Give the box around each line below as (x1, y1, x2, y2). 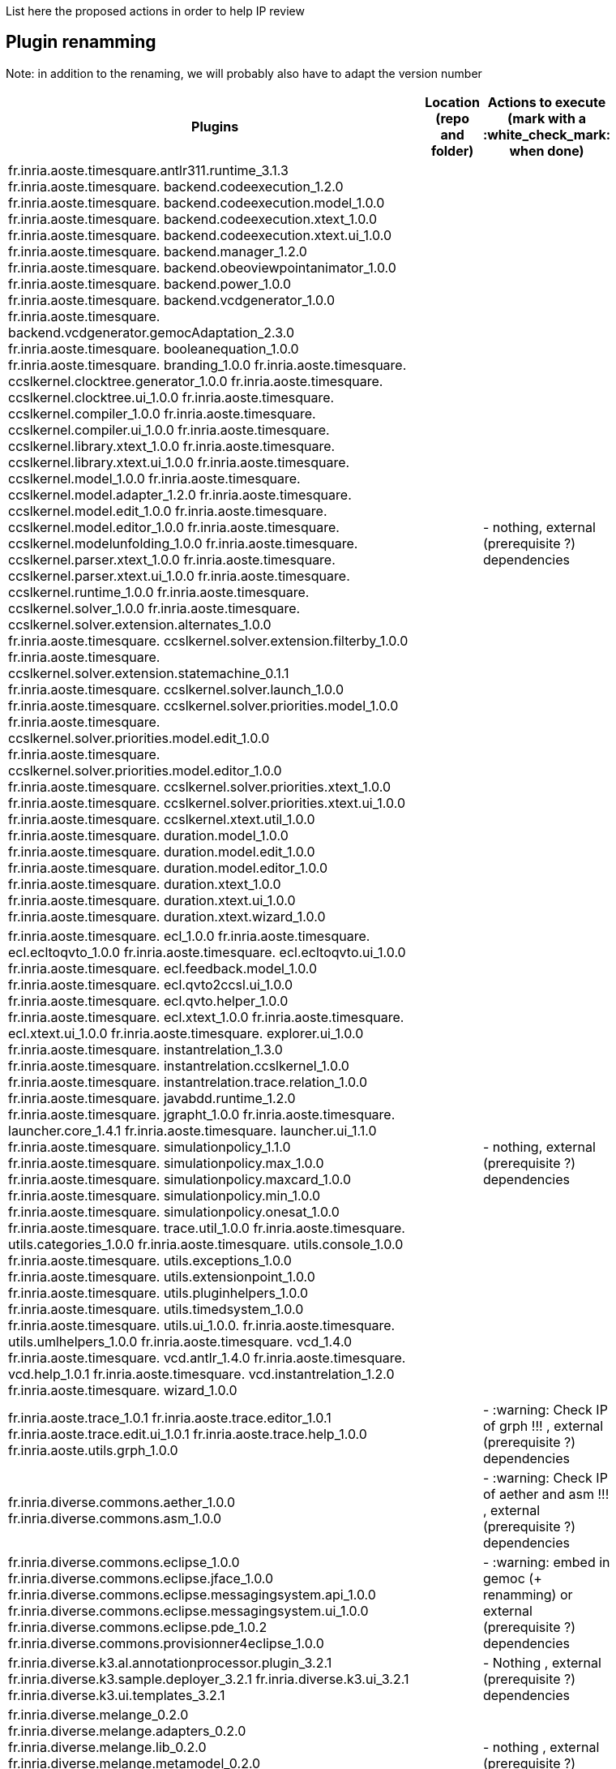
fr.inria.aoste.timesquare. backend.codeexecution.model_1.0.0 (8, 194, 385, 211)
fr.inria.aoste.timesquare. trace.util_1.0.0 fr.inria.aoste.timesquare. (8, 1219, 405, 1236)
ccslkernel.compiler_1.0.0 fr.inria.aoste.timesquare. (8, 405, 316, 422)
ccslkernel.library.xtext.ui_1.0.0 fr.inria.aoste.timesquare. (8, 453, 350, 470)
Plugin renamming (6, 32, 156, 53)
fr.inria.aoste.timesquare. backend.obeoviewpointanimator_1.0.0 (8, 259, 396, 276)
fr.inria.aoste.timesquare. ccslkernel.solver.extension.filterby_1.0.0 (8, 632, 409, 649)
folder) (430, 142, 474, 159)
